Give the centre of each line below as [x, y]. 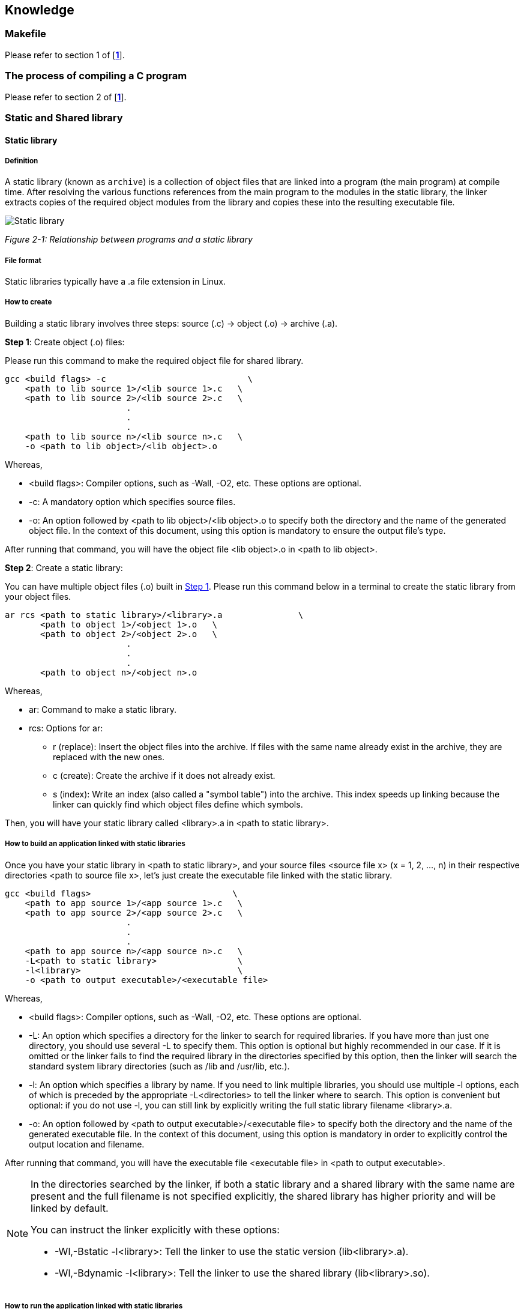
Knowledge [40, 10]
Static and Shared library [64, 117]
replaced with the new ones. [109, 757]
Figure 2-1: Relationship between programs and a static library [129, 240]
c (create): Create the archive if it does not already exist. [164, 775]
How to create [29, 302]
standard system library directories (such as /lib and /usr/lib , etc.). [159, 1066]
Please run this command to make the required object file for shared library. [154, 360]
